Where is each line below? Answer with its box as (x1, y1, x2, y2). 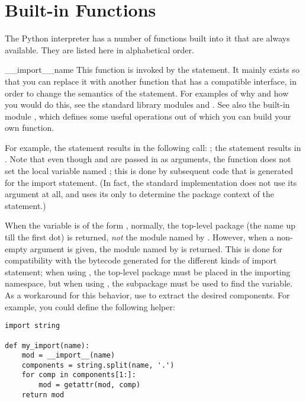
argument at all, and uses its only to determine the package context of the (5, 188, 274, 200)
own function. (5, 121, 54, 134)
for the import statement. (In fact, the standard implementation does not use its (5, 176, 297, 188)
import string (5, 321, 60, 330)
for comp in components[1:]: (21, 371, 136, 380)
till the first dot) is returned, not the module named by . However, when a (5, 231, 274, 243)
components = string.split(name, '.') (21, 361, 175, 369)
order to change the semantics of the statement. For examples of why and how (5, 86, 289, 99)
